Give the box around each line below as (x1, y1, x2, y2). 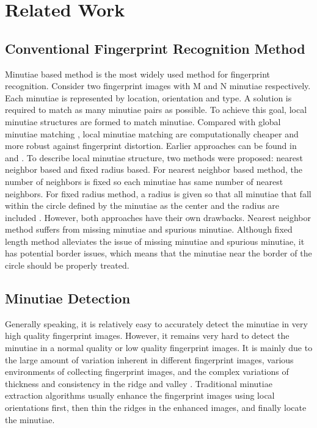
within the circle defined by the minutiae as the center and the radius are (5, 199, 280, 212)
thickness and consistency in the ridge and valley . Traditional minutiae (5, 377, 272, 390)
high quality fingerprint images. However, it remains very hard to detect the (5, 329, 290, 342)
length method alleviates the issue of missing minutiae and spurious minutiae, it (5, 234, 305, 247)
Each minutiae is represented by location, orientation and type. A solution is (5, 91, 292, 104)
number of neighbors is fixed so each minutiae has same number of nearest (5, 175, 283, 187)
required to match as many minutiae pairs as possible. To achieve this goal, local (5, 103, 307, 116)
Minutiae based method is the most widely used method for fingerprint (5, 67, 271, 80)
